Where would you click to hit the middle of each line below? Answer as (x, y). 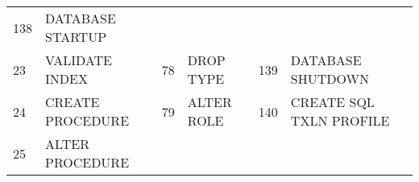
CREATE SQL (332, 102)
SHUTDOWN (330, 79)
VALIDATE (79, 60)
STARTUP (76, 37)
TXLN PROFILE (340, 120)
